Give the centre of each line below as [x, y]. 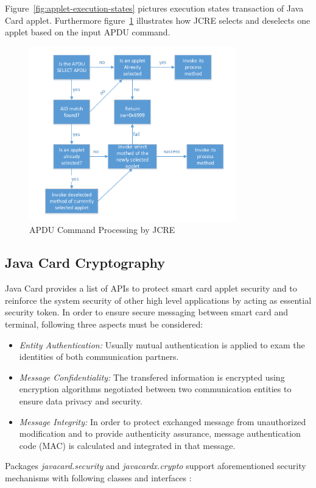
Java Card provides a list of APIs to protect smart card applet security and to [151, 288]
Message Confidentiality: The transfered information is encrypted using [152, 377]
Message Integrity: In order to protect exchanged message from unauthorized [163, 421]
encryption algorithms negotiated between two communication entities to [155, 389]
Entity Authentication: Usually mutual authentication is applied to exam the [162, 344]
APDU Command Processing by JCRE [102, 230]
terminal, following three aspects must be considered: [104, 324]
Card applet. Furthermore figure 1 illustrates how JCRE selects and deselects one [158, 20]
